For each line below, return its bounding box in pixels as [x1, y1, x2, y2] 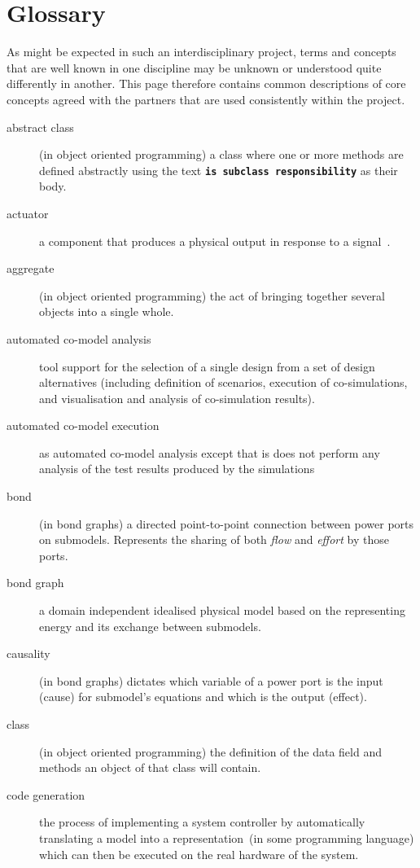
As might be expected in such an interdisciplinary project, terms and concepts [7, 43, 396, 60]
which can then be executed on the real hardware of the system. [39, 845, 359, 862]
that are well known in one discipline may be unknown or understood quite [7, 59, 382, 76]
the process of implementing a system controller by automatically [39, 813, 365, 831]
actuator [7, 204, 49, 221]
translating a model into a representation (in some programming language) [39, 829, 414, 846]
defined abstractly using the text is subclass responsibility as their [39, 161, 398, 178]
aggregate [7, 260, 55, 277]
